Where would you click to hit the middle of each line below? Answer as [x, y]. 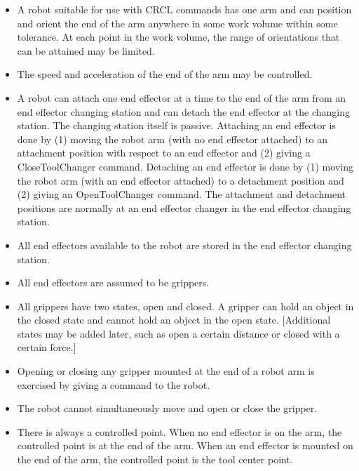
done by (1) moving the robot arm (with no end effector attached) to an [172, 139]
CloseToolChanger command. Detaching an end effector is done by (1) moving [185, 166]
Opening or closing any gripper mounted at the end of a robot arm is [166, 371]
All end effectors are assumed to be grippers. [113, 283]
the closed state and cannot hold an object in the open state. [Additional [174, 320]
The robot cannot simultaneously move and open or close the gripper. [167, 408]
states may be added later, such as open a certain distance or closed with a [178, 333]
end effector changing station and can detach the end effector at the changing [183, 111]
